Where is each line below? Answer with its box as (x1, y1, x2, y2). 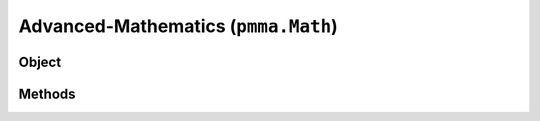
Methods (18, 85, 76, 102)
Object (18, 53, 62, 70)
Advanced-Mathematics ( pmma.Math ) (18, 15, 339, 37)
